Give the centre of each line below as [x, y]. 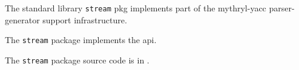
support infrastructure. [85, 19]
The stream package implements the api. [81, 40]
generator [22, 19]
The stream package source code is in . [77, 60]
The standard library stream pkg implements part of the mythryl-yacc [136, 8]
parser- [282, 8]
